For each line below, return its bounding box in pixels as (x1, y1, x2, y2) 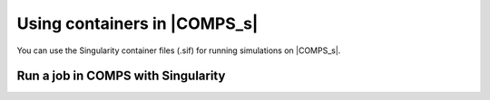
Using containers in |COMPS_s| (16, 14, 259, 33)
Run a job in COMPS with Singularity (16, 68, 226, 84)
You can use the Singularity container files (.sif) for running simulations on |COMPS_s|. (16, 45, 341, 56)
